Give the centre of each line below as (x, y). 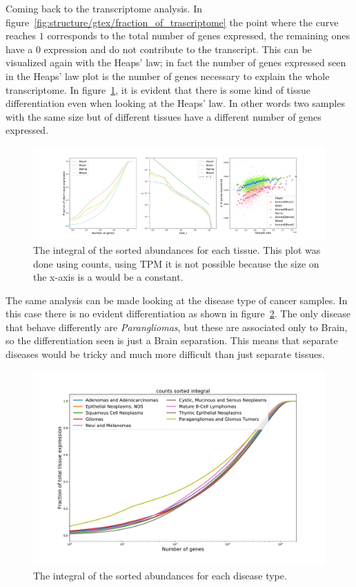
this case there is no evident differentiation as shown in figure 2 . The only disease (178, 314)
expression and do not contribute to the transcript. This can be (178, 49)
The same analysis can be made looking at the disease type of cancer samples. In (177, 300)
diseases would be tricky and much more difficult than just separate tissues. (165, 354)
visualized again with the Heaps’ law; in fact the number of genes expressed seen (176, 62)
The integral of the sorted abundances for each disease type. (160, 575)
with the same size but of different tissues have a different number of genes (164, 116)
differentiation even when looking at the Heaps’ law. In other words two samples (175, 103)
